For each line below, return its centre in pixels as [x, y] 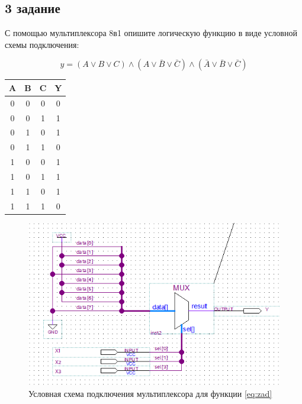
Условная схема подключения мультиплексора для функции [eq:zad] [150, 393]
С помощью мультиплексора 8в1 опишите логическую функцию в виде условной [151, 33]
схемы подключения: [42, 44]
